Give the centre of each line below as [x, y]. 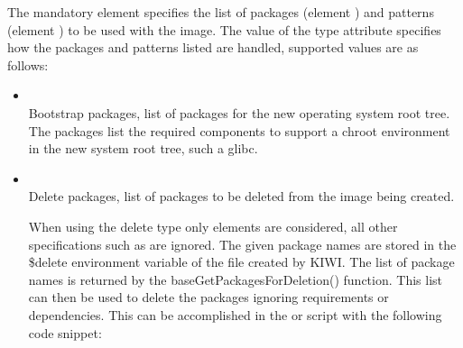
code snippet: [65, 332]
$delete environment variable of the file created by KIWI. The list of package [241, 262]
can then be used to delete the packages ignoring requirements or [208, 297]
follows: [28, 64]
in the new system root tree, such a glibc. [143, 148]
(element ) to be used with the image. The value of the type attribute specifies [224, 29]
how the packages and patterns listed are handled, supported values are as [213, 47]
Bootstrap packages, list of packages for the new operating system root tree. [239, 112]
